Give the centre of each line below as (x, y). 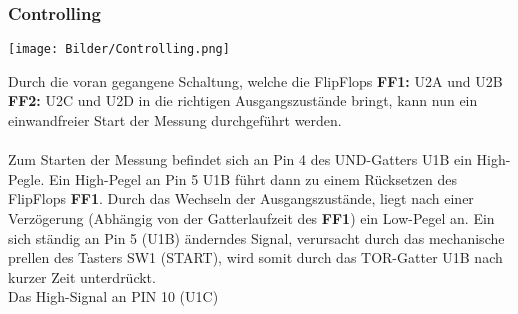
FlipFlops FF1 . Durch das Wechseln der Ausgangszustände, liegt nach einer (241, 198)
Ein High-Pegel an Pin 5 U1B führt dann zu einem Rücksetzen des (253, 178)
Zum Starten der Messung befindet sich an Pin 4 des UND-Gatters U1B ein (240, 159)
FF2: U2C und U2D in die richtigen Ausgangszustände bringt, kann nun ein (243, 100)
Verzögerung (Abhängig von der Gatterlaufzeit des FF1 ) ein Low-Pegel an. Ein (251, 218)
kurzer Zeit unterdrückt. (82, 276)
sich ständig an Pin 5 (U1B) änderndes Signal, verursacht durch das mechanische (256, 237)
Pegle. (26, 178)
